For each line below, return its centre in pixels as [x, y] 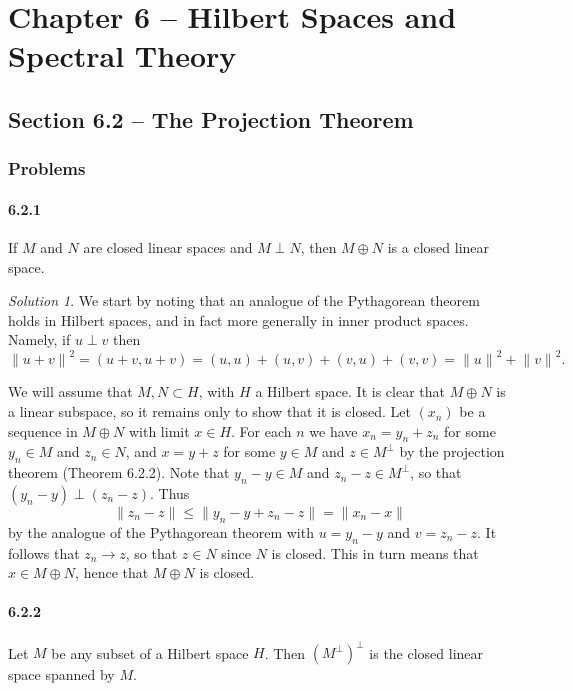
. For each [261, 430]
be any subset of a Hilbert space [150, 652]
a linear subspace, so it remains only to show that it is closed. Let [209, 411]
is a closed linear [438, 246]
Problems [47, 168]
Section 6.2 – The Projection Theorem [211, 118]
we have [333, 430]
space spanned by [61, 674]
